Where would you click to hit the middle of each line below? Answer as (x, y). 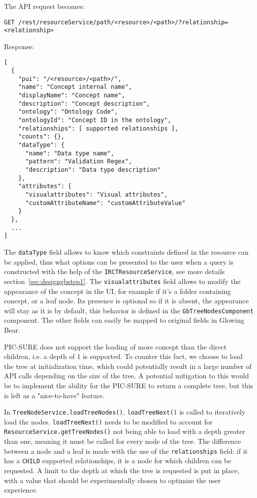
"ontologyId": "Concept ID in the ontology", (95, 120)
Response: (19, 46)
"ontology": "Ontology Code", (68, 112)
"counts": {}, (41, 137)
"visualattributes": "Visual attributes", (96, 195)
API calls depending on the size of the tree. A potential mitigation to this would (127, 376)
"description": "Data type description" (93, 170)
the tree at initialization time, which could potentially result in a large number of (128, 366)
